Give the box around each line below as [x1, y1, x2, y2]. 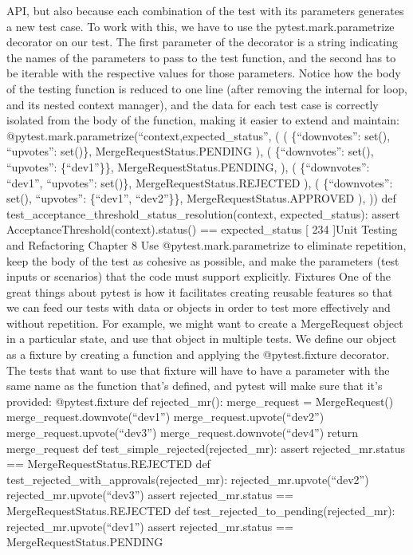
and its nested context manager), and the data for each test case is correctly [6, 96, 379, 112]
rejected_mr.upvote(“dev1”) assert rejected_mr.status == [6, 518, 293, 534]
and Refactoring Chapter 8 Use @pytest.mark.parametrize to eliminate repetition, [6, 236, 407, 253]
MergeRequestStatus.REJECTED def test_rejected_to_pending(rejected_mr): [6, 502, 395, 518]
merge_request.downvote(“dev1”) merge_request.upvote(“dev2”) [6, 408, 324, 425]
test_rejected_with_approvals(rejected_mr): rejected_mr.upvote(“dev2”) [6, 470, 369, 487]
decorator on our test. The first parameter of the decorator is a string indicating [6, 33, 399, 50]
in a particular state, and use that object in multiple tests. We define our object [6, 330, 397, 347]
